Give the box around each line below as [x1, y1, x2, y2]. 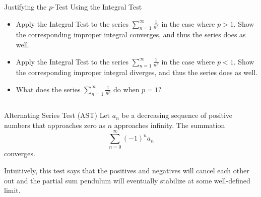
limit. [4, 185, 21, 195]
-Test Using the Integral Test [52, 2, 142, 12]
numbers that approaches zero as [4, 119, 105, 130]
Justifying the [4, 2, 47, 12]
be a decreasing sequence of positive [121, 110, 233, 120]
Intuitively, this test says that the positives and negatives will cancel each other [4, 165, 249, 176]
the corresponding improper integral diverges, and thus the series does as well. [16, 67, 257, 78]
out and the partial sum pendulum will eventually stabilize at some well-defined [4, 175, 250, 185]
